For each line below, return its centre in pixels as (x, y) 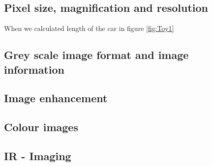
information (34, 69)
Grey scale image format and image (96, 55)
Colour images (41, 127)
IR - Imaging (38, 155)
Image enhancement (56, 98)
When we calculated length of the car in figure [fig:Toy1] (89, 28)
